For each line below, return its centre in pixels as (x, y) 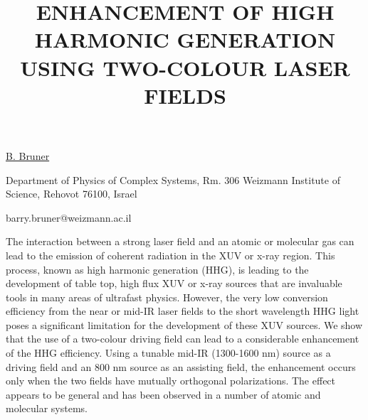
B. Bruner (28, 155)
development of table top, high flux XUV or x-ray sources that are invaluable (174, 283)
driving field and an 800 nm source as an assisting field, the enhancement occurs (181, 366)
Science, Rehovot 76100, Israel (72, 194)
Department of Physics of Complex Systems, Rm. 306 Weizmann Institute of (173, 179)
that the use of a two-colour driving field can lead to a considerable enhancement (183, 339)
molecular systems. (47, 408)
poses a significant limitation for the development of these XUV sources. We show (184, 324)
